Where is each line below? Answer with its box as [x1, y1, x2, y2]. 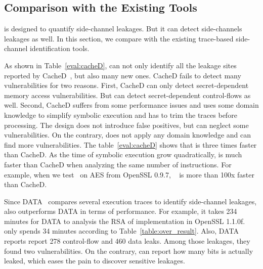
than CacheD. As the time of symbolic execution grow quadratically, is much [4, 149, 242, 160]
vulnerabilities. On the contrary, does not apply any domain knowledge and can [4, 129, 251, 140]
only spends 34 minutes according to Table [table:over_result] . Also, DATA [4, 226, 239, 236]
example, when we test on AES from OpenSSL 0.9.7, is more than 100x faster [4, 169, 254, 180]
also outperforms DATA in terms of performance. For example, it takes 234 [4, 206, 237, 216]
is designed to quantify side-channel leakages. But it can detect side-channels [4, 23, 242, 34]
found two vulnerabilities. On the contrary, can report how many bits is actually [4, 245, 253, 256]
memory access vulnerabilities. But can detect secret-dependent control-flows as [4, 89, 251, 100]
